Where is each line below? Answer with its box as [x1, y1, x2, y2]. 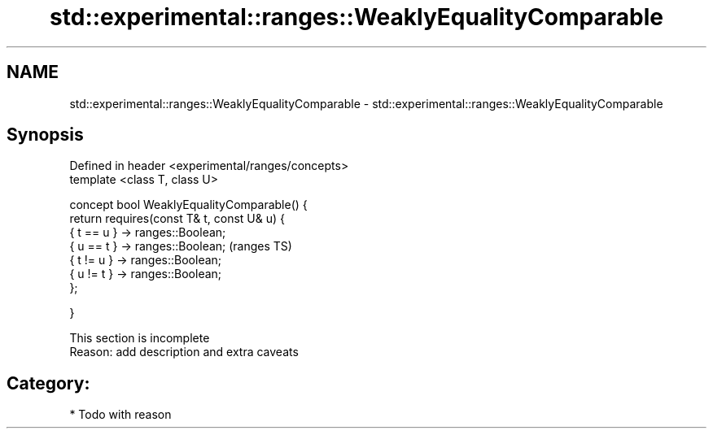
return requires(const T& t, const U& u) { [69, 211, 286, 226]
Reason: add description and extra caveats [69, 345, 299, 359]
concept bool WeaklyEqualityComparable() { [69, 198, 308, 212]
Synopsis [7, 124, 84, 146]
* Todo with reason [69, 407, 172, 422]
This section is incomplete [69, 331, 210, 346]
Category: [7, 372, 90, 394]
